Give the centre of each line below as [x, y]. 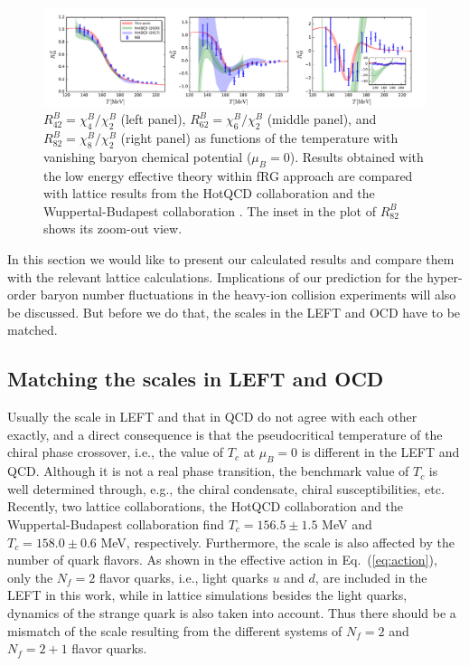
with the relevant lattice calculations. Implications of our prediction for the [215, 276]
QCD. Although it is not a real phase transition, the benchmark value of [208, 471]
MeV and [347, 524]
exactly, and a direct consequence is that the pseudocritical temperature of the [225, 434]
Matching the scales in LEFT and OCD [196, 379]
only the [30, 577]
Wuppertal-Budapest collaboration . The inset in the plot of [210, 210]
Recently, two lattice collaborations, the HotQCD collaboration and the [206, 506]
